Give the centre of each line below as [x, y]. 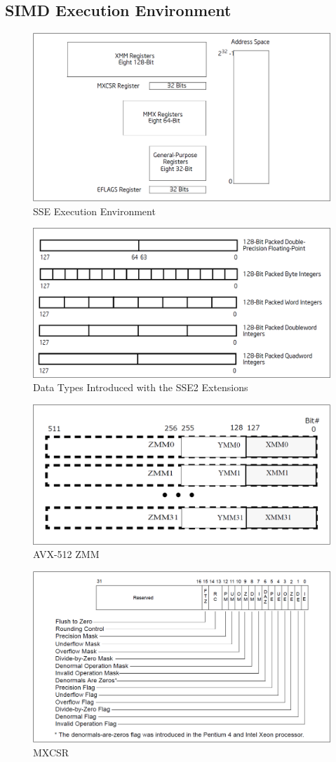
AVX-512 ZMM [66, 554]
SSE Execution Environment [94, 211]
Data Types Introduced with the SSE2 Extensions [141, 387]
